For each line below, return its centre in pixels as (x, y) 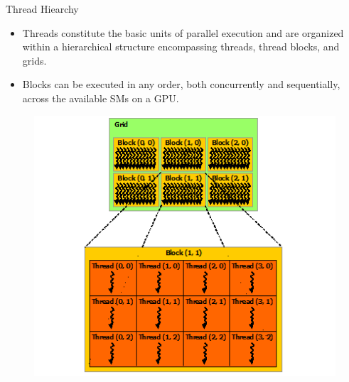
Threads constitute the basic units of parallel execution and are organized (183, 32)
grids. (34, 60)
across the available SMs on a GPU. (101, 98)
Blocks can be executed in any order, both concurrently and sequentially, (181, 84)
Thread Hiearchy (42, 9)
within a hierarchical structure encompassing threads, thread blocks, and (181, 47)
